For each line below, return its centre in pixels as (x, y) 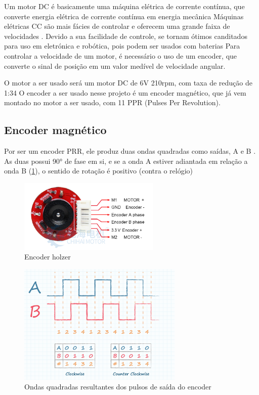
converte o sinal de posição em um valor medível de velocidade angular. (115, 65)
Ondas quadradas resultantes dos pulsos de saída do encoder (118, 387)
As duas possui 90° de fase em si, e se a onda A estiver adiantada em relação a (126, 161)
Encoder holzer (48, 257)
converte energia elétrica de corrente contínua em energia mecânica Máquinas (124, 16)
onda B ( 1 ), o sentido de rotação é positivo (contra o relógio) (99, 171)
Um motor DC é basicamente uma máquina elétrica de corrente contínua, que (124, 6)
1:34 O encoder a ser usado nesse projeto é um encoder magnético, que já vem (125, 92)
